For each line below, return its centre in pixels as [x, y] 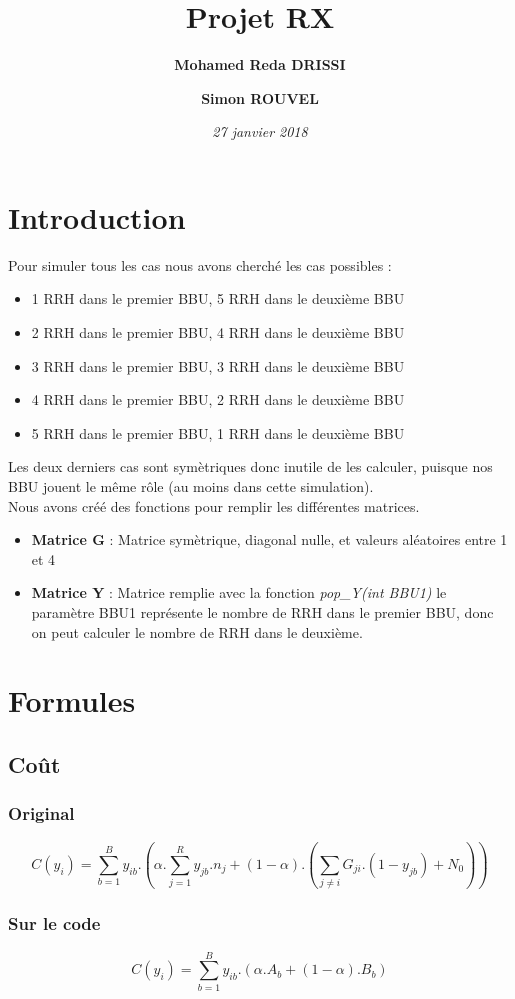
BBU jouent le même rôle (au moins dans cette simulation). [191, 486]
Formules [72, 700]
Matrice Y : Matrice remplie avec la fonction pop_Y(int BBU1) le [239, 592]
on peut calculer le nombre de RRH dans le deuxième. [197, 631]
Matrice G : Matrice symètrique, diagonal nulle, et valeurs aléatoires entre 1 [269, 539]
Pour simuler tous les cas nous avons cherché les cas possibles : [200, 264]
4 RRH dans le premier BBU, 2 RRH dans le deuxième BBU [218, 399]
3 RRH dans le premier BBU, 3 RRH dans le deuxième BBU [218, 365]
